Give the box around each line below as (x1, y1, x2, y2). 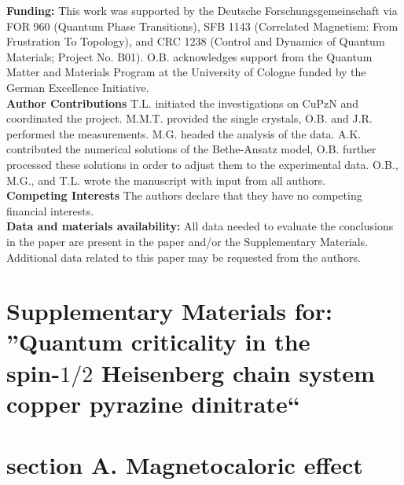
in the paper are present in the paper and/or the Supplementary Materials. (6, 233, 369, 249)
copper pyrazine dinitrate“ (6, 387, 300, 419)
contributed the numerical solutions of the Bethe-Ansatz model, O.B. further (6, 141, 376, 157)
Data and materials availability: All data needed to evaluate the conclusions (6, 218, 394, 234)
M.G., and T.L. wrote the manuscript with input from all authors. (6, 171, 326, 188)
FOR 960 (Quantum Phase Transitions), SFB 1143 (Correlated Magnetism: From (6, 17, 398, 34)
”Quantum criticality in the (6, 325, 310, 358)
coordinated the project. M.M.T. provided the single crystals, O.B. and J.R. (6, 110, 373, 127)
